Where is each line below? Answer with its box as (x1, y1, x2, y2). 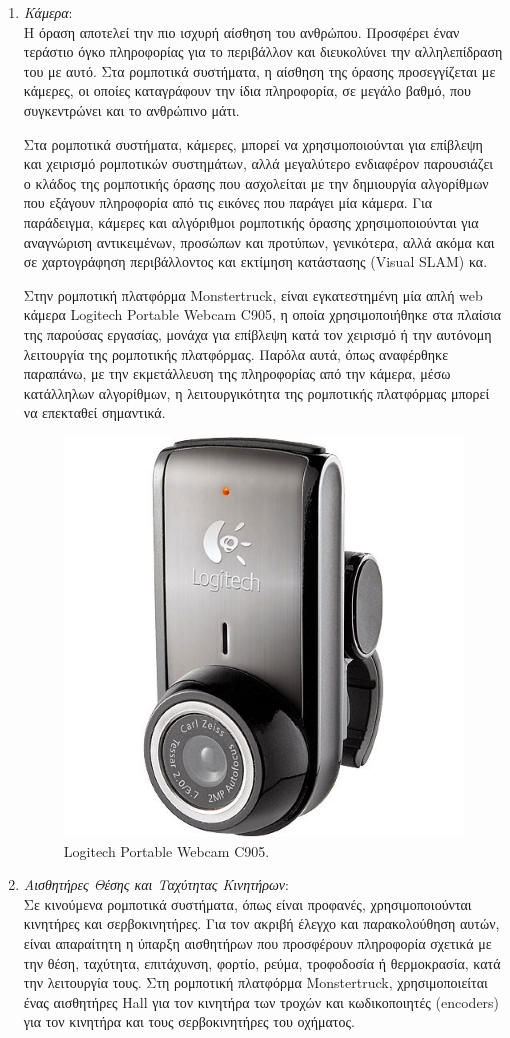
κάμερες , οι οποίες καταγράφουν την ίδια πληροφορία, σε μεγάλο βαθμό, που (23, 80, 471, 101)
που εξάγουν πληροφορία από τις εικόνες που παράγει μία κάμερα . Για (23, 192, 433, 213)
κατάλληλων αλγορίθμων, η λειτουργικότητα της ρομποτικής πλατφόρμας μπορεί (23, 382, 490, 403)
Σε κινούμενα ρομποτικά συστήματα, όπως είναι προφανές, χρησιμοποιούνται (23, 893, 472, 914)
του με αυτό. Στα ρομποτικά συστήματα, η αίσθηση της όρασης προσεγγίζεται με (23, 60, 496, 81)
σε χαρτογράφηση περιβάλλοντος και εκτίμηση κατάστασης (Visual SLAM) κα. (23, 251, 488, 272)
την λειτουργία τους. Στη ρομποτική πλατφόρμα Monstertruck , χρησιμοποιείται (23, 972, 488, 993)
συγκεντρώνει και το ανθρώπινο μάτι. (23, 99, 240, 120)
